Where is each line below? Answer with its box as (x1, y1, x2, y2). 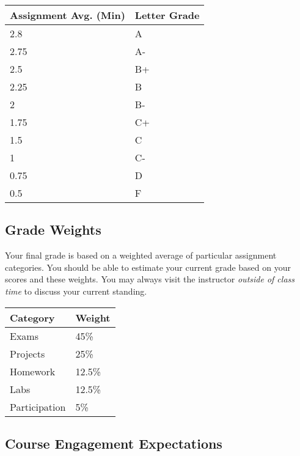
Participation (10, 399, 66, 414)
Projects (10, 346, 45, 361)
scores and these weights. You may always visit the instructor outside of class (5, 273, 295, 285)
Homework (10, 364, 56, 378)
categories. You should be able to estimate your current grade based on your (5, 260, 291, 273)
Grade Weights (5, 220, 101, 239)
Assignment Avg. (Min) (10, 8, 125, 22)
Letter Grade (134, 8, 200, 22)
